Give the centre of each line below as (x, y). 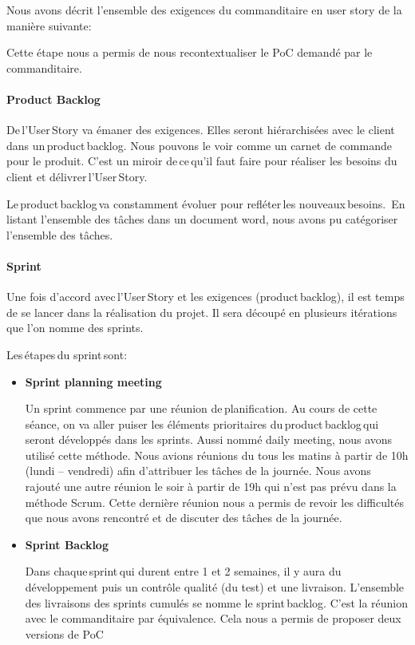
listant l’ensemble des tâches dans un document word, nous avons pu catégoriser (202, 219)
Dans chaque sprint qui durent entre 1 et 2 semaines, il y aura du (183, 571)
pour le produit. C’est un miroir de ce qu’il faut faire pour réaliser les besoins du (202, 161)
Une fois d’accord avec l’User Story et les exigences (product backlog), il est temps (206, 297)
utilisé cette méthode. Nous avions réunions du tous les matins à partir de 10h (217, 455)
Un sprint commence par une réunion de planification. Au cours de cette (201, 408)
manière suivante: (49, 25)
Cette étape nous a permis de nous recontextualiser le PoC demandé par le (190, 52)
